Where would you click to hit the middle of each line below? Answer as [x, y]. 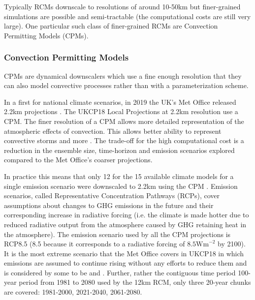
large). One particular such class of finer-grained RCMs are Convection [111, 26]
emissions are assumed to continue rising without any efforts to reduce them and [126, 263]
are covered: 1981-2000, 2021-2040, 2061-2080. [73, 292]
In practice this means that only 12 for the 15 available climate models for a [119, 176]
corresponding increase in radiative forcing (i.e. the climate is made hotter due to [127, 215]
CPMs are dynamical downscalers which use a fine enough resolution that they [123, 75]
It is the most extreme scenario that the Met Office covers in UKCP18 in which [124, 253]
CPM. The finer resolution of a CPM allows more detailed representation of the [124, 121]
